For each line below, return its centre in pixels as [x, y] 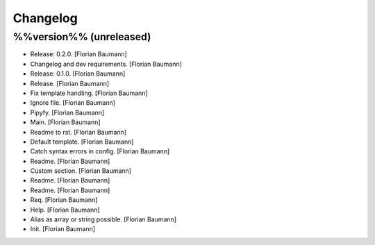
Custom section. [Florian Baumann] [81, 171]
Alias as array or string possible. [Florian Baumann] [103, 219]
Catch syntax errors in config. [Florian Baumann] [100, 151]
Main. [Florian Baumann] [65, 122]
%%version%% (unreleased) [82, 37]
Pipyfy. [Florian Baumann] [67, 112]
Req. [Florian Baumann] [64, 200]
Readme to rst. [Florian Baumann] [78, 132]
